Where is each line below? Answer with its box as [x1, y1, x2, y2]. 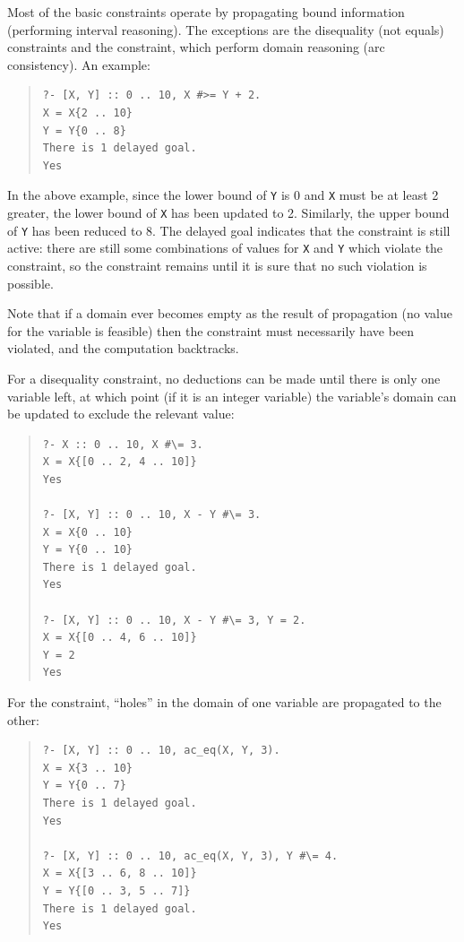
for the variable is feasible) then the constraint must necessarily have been [7, 321, 415, 340]
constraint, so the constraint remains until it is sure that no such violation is [7, 255, 427, 274]
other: [7, 710, 39, 729]
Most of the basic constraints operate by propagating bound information [7, 3, 405, 21]
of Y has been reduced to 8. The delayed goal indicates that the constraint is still [7, 220, 451, 239]
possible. [7, 273, 54, 292]
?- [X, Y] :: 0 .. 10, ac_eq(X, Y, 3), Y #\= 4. [42, 849, 339, 862]
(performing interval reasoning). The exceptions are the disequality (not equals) [7, 20, 444, 39]
